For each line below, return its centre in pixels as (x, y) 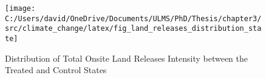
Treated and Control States (56, 70)
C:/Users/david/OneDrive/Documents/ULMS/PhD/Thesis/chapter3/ (133, 18)
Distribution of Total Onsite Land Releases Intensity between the (126, 58)
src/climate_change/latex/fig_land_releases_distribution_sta (133, 29)
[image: (20, 8)
